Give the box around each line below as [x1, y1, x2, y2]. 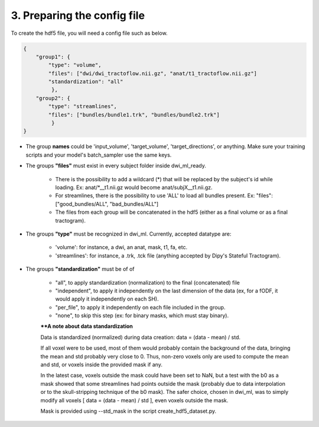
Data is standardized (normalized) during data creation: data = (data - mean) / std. [40, 334, 240, 341]
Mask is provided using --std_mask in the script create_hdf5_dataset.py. [40, 408, 217, 415]
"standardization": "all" [48, 79, 123, 85]
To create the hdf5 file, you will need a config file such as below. [11, 30, 168, 37]
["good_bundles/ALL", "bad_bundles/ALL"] [55, 200, 159, 207]
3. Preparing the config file [11, 9, 145, 22]
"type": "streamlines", [48, 103, 118, 110]
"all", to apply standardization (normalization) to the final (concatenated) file [55, 279, 240, 286]
